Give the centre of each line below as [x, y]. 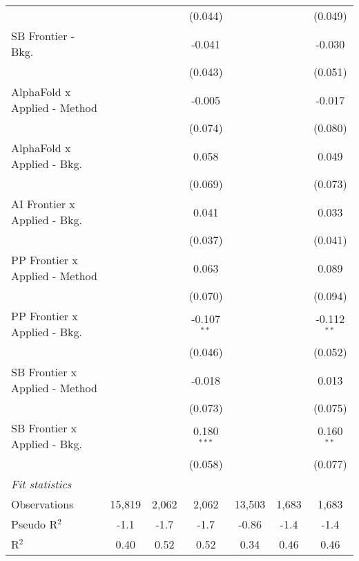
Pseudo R [35, 524]
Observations [42, 504]
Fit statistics [41, 484]
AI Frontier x [43, 204]
